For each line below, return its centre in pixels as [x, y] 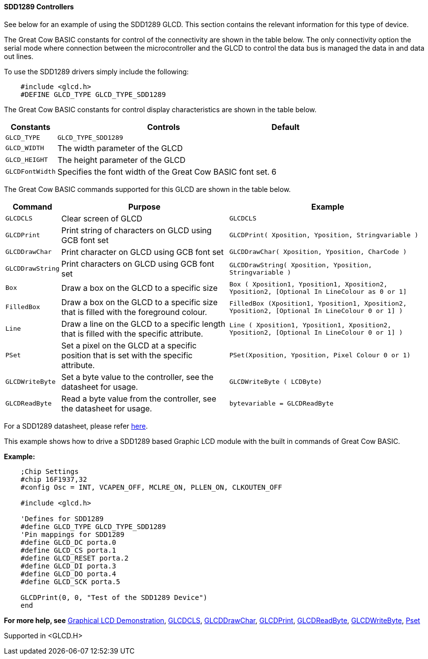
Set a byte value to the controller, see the [137, 377]
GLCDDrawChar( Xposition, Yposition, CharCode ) [318, 252]
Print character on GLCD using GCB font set [142, 252]
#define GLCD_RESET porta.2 [74, 558]
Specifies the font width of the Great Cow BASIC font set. [164, 172]
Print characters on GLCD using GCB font [138, 264]
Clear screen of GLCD [102, 218]
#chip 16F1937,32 [54, 479]
